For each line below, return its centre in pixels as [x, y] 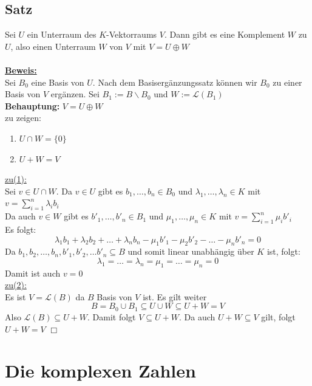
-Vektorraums [132, 34]
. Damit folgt [112, 316]
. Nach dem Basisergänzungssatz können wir [175, 82]
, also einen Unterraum [53, 46]
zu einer [287, 82]
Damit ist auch [33, 273]
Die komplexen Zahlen [100, 370]
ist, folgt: [283, 251]
